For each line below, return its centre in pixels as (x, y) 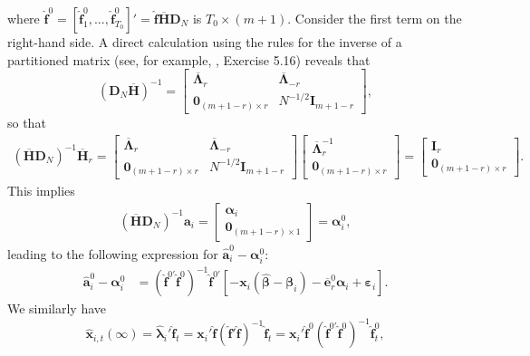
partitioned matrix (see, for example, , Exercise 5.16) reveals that (189, 59)
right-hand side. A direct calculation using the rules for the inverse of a (205, 42)
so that (27, 122)
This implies (41, 191)
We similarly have (57, 308)
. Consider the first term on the (375, 18)
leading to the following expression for (113, 253)
